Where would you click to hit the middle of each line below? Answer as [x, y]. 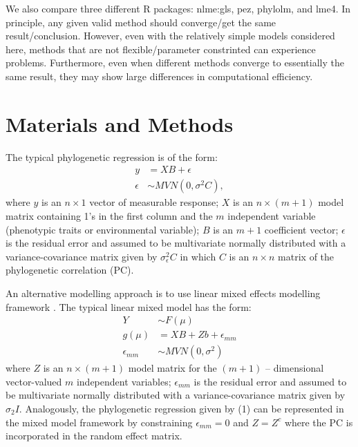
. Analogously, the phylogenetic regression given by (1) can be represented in [181, 408]
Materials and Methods [120, 123]
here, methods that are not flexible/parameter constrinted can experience [161, 49]
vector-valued [34, 381]
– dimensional [295, 368]
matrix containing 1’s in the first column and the [109, 215]
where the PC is [319, 422]
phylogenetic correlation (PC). [70, 270]
